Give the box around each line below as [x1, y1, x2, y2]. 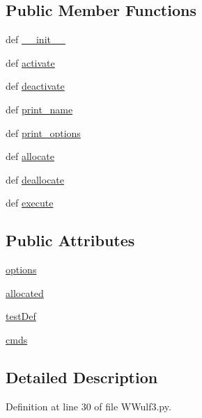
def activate [6, 55, 55, 70]
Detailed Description [6, 366, 158, 387]
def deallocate [6, 172, 65, 186]
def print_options [6, 125, 81, 140]
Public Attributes [6, 230, 135, 251]
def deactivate [6, 79, 65, 93]
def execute [6, 195, 54, 210]
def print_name [6, 102, 73, 116]
